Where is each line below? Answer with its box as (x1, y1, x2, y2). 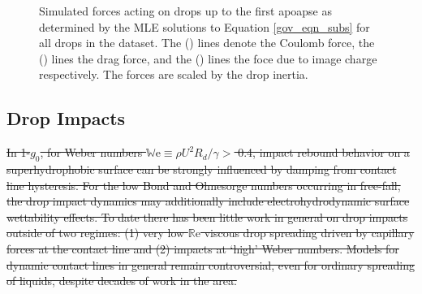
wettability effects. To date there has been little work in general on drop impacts (6, 208, 408, 225)
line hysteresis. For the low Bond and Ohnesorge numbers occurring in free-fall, (6, 176, 401, 193)
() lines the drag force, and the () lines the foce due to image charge (39, 50, 377, 67)
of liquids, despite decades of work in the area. (6, 272, 237, 289)
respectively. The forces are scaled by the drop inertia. (39, 66, 308, 83)
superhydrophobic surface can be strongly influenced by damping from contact (6, 160, 397, 177)
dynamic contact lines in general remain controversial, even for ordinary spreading (6, 256, 416, 273)
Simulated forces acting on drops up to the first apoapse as (39, 2, 333, 19)
